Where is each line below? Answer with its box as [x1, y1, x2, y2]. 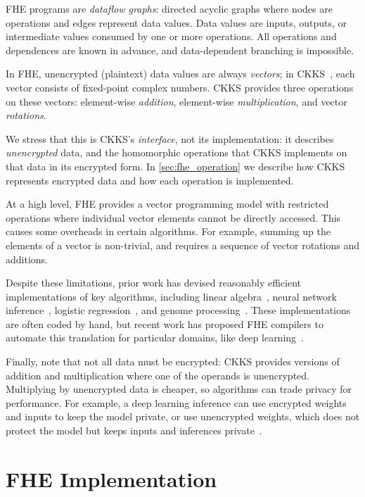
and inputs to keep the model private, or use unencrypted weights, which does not [6, 409, 360, 424]
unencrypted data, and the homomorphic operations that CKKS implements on [6, 145, 347, 160]
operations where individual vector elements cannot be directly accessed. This [6, 210, 341, 225]
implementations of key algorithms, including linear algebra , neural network [6, 289, 337, 303]
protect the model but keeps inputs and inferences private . [6, 423, 262, 438]
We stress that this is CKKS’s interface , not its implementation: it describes [6, 131, 334, 146]
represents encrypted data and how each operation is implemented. [6, 172, 294, 187]
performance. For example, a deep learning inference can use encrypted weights [6, 395, 347, 410]
